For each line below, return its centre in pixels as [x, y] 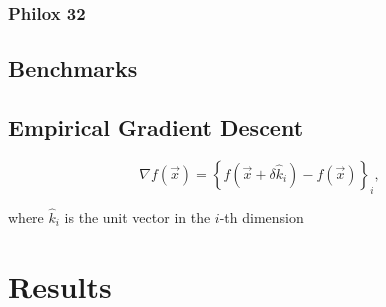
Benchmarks [73, 68]
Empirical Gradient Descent [156, 127]
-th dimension [261, 216]
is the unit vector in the [137, 216]
